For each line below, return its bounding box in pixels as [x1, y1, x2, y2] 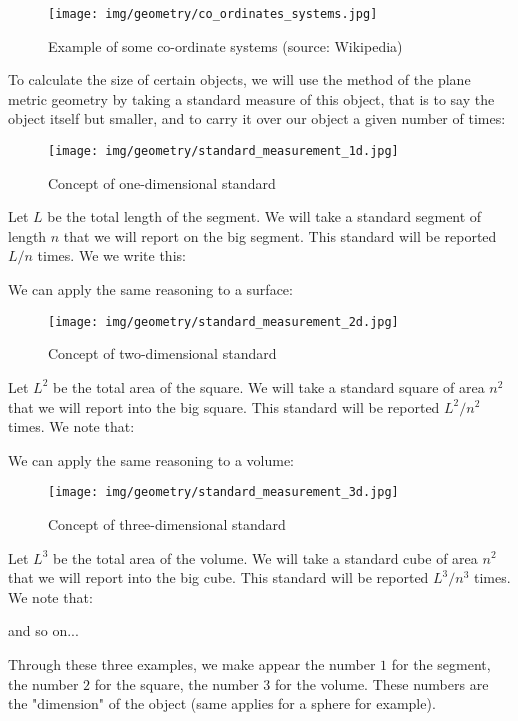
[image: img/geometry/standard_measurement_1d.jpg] [48, 144, 399, 159]
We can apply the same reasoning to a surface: [8, 279, 293, 300]
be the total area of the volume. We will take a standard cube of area [52, 547, 478, 568]
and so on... [8, 620, 79, 641]
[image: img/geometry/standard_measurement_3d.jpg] [48, 485, 399, 500]
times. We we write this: [37, 245, 186, 266]
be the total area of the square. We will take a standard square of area [52, 376, 485, 397]
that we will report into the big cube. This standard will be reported [8, 567, 429, 588]
